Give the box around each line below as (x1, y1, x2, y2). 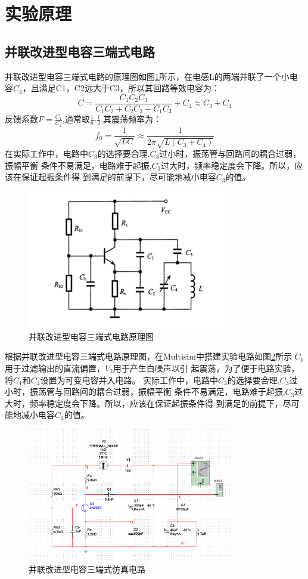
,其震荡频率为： (101, 113, 162, 125)
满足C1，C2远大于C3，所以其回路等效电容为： (39, 82, 220, 94)
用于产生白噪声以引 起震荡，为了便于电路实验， (113, 361, 300, 374)
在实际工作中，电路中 (5, 147, 88, 159)
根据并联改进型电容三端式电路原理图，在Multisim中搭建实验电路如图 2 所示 (5, 350, 292, 363)
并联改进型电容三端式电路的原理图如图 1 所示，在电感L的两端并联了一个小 (5, 70, 290, 82)
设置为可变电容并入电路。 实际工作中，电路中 (40, 373, 219, 386)
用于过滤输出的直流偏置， (5, 361, 105, 374)
